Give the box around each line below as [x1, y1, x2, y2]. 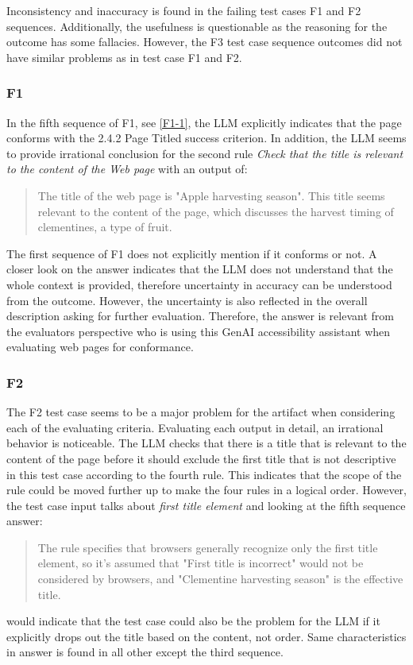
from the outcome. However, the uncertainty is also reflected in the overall [6, 292, 368, 308]
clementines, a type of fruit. [37, 218, 172, 235]
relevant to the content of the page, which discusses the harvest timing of [37, 203, 394, 219]
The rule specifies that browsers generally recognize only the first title [37, 539, 378, 555]
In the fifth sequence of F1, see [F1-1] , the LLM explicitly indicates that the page [6, 114, 402, 130]
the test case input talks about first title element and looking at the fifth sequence [6, 497, 406, 513]
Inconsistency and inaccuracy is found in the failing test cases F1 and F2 [6, 2, 361, 18]
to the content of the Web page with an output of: [6, 160, 248, 177]
